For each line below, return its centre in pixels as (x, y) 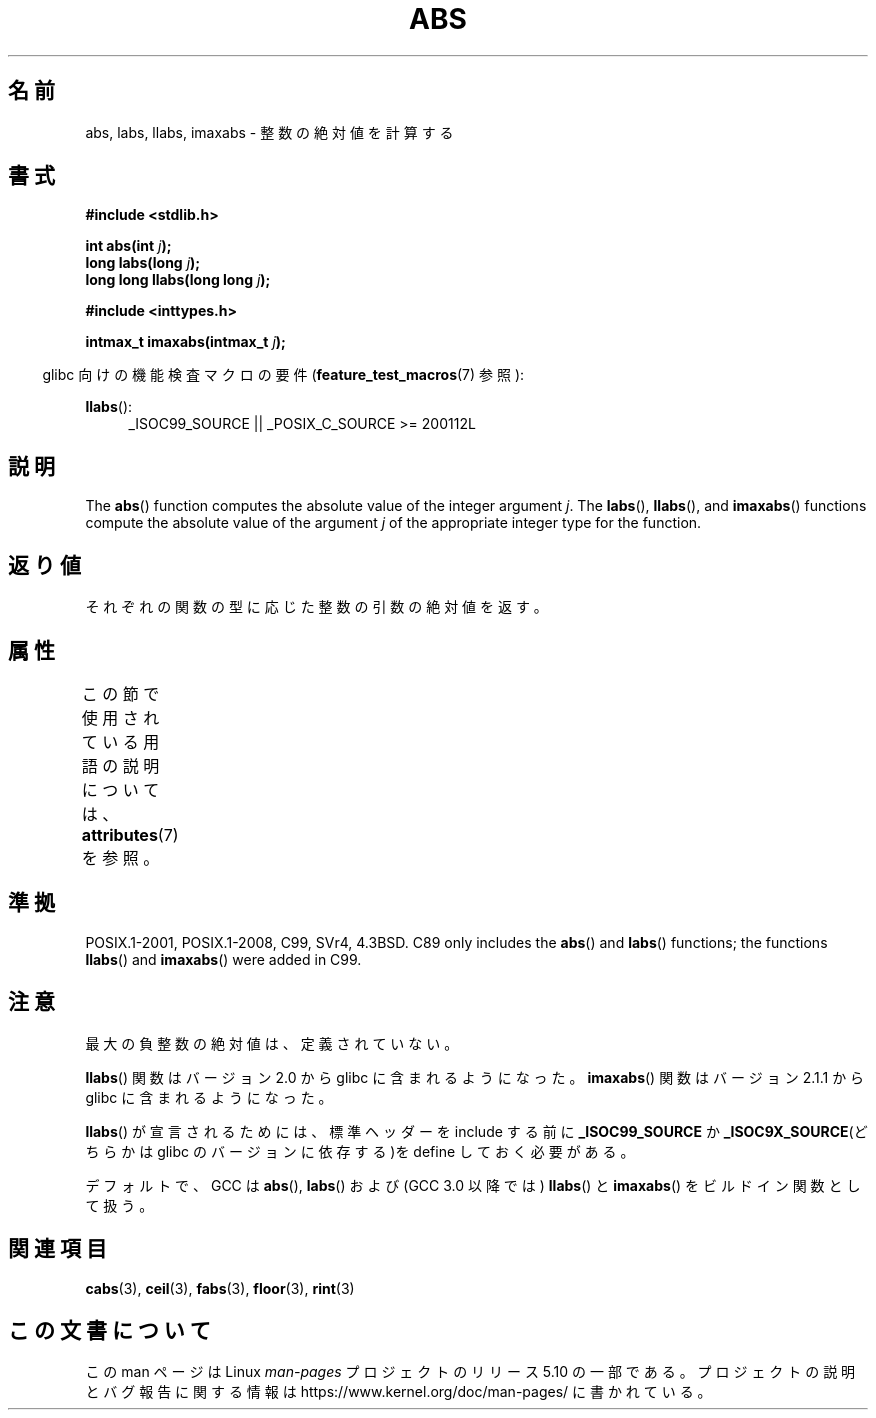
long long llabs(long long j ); (178, 280)
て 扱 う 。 (119, 1205)
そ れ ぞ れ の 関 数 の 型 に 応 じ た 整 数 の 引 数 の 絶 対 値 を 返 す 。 (316, 607)
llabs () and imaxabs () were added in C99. (223, 959)
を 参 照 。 (120, 857)
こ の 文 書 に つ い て (109, 1330)
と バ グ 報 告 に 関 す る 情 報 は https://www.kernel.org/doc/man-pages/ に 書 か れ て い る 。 (398, 1392)
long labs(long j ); (143, 263)
